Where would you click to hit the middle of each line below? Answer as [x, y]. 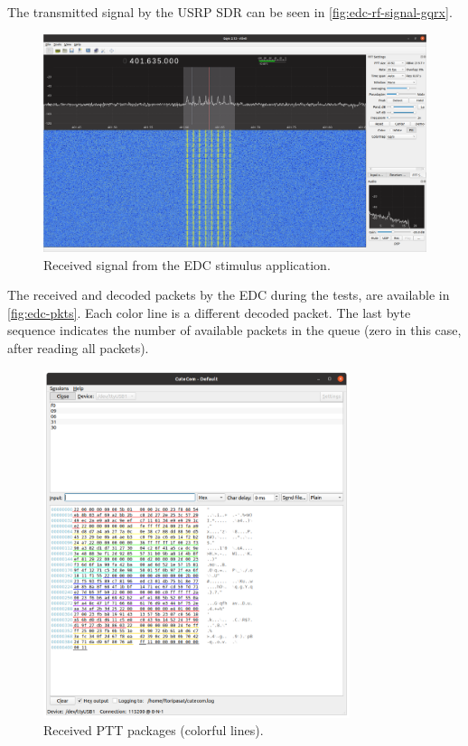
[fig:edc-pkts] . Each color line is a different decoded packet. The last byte [209, 312]
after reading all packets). [78, 347]
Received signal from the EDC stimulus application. [187, 264]
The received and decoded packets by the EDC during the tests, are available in [229, 295]
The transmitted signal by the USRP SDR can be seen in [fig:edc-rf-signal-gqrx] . [230, 12]
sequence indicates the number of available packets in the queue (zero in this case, [234, 330]
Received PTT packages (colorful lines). [154, 730]
